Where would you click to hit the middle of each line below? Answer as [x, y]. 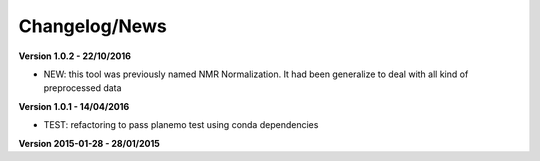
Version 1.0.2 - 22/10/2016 [75, 56]
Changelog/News [92, 26]
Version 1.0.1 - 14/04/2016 [74, 106]
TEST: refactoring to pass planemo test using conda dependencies [181, 125]
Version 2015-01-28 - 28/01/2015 [89, 143]
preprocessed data [82, 88]
